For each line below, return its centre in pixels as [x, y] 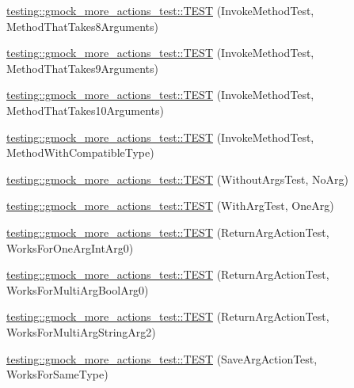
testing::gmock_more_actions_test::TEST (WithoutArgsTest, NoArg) [177, 179]
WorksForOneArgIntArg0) [70, 247]
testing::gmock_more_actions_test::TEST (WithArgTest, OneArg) [170, 205]
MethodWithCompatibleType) [80, 152]
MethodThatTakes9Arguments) [82, 68]
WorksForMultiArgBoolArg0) [78, 289]
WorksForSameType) [57, 374]
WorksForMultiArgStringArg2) [81, 331]
